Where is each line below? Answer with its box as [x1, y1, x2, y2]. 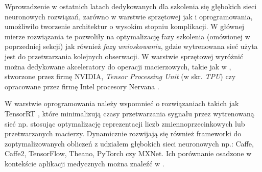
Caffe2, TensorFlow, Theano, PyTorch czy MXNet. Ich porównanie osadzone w [5, 148, 252, 159]
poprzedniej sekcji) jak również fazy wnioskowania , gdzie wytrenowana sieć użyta [5, 41, 258, 52]
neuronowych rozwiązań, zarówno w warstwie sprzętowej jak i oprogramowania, [5, 11, 253, 21]
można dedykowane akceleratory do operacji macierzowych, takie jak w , [5, 61, 231, 71]
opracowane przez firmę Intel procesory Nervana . [5, 81, 159, 91]
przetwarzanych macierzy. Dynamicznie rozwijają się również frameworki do [5, 128, 242, 139]
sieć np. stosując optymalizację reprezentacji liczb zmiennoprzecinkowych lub [5, 118, 245, 129]
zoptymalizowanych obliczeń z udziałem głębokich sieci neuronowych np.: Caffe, [5, 138, 254, 149]
